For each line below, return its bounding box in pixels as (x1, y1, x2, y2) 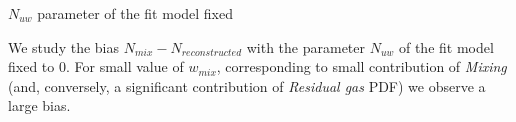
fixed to (8, 56, 55, 77)
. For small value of (65, 56, 184, 77)
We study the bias (8, 36, 119, 57)
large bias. (8, 95, 71, 116)
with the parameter (246, 36, 365, 57)
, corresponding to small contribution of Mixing (216, 56, 507, 77)
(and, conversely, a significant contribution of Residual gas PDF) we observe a (8, 75, 486, 96)
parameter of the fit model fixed (37, 3, 234, 23)
